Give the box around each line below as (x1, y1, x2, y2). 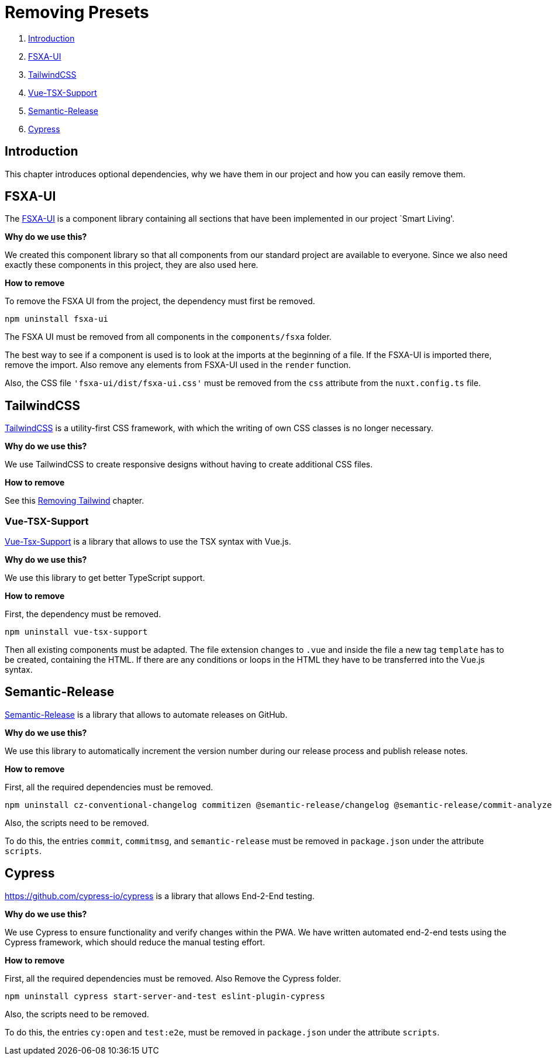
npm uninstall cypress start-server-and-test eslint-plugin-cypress (5, 991, 325, 1001)
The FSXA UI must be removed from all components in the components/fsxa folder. (5, 332, 332, 342)
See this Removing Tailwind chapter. (5, 495, 144, 506)
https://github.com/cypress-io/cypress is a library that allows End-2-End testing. (5, 890, 315, 901)
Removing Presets (5, 2, 149, 22)
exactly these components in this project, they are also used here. (5, 260, 258, 270)
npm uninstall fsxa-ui (5, 314, 109, 324)
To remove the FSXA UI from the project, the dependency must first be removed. (5, 296, 315, 307)
